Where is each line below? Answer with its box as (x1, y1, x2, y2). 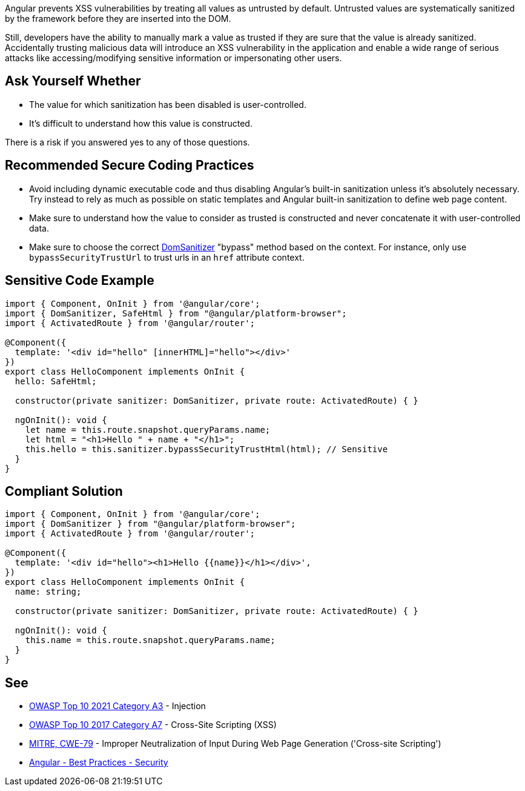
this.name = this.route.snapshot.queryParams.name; (25, 635, 276, 646)
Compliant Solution (5, 483, 123, 499)
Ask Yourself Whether (5, 73, 141, 89)
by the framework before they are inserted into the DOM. (5, 13, 231, 24)
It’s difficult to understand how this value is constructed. (29, 118, 253, 128)
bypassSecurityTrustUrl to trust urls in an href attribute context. (29, 252, 305, 262)
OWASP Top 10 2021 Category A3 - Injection (29, 701, 206, 712)
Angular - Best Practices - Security (29, 757, 168, 768)
